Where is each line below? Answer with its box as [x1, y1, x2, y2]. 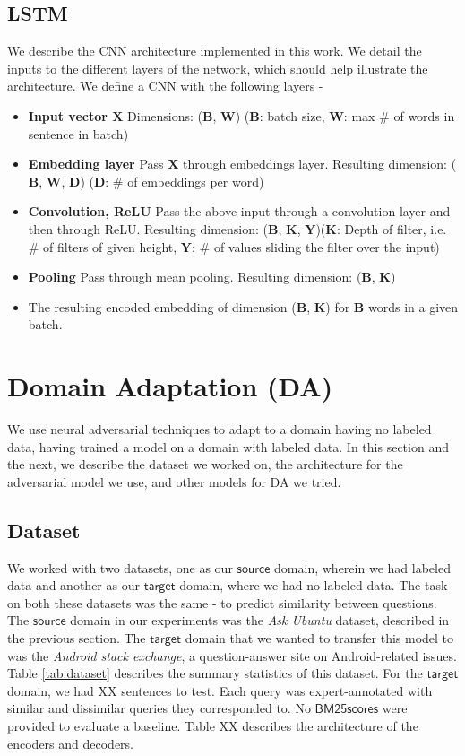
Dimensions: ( [127, 106, 203, 125]
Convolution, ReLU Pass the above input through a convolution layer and [28, 202, 451, 221]
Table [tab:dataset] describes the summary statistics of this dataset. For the [7, 664, 423, 682]
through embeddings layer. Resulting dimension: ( [183, 154, 457, 173]
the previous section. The [7, 629, 146, 647]
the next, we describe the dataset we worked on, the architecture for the [7, 455, 403, 474]
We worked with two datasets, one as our [7, 558, 233, 577]
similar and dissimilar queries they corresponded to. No [7, 699, 311, 717]
